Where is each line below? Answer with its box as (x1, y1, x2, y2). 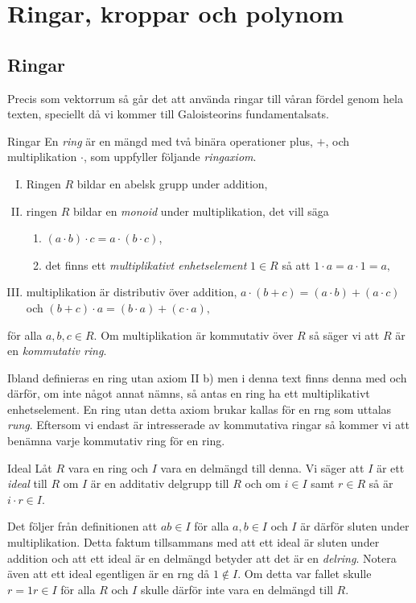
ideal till (7, 475, 47, 492)
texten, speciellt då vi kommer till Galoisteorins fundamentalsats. (7, 105, 329, 122)
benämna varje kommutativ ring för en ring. (7, 432, 225, 449)
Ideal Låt (7, 459, 52, 476)
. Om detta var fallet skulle (237, 565, 372, 582)
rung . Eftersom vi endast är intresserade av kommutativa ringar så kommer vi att (7, 416, 410, 433)
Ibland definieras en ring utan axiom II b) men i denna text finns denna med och (7, 369, 407, 386)
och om (245, 475, 281, 492)
